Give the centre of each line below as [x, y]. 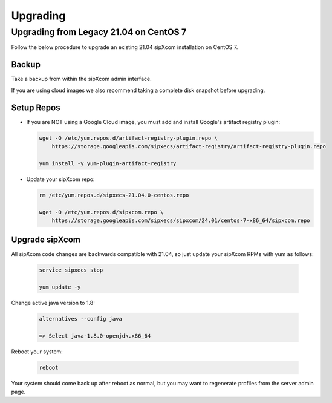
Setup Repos [36, 107]
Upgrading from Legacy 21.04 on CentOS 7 [99, 32]
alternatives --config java [80, 319]
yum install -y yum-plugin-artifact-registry [108, 163]
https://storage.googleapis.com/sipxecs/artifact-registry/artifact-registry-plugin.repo [189, 146]
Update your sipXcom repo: [60, 179]
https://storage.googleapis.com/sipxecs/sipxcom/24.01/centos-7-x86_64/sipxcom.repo [181, 220]
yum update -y [60, 287]
